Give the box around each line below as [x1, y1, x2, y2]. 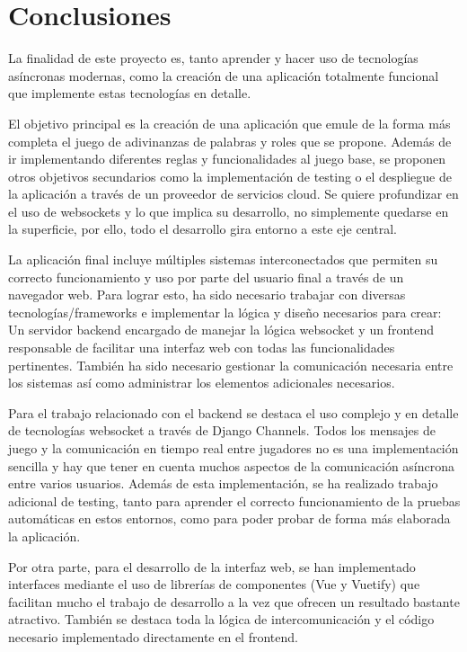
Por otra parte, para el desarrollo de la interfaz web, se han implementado [8, 557, 416, 576]
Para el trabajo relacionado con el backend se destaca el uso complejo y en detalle [8, 403, 459, 422]
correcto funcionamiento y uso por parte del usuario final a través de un [8, 267, 404, 286]
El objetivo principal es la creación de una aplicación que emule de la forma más [8, 113, 451, 132]
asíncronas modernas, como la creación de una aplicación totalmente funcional [8, 66, 439, 85]
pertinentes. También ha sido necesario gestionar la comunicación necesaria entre [8, 355, 454, 374]
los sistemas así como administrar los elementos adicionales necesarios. [8, 373, 395, 392]
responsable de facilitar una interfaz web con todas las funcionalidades [8, 338, 395, 357]
